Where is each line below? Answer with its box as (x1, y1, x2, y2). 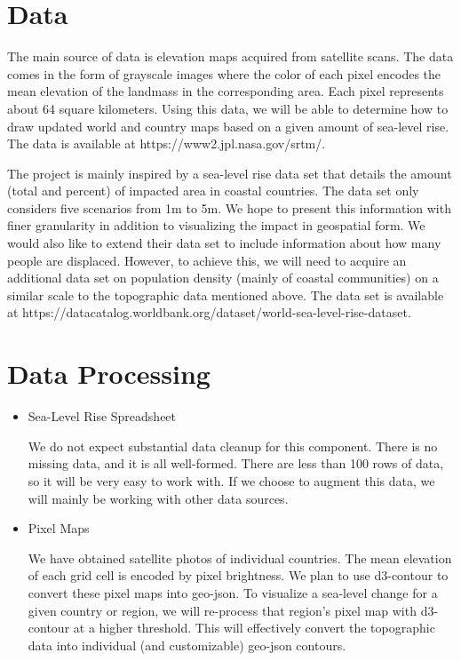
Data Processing (7, 355, 211, 392)
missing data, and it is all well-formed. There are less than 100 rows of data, (28, 454, 444, 473)
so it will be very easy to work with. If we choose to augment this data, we (28, 471, 435, 490)
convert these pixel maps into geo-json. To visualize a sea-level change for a (28, 583, 438, 601)
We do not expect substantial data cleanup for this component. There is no (28, 436, 438, 455)
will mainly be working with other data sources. (28, 489, 289, 507)
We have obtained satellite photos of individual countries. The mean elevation (28, 548, 452, 567)
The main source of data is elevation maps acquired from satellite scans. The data (7, 47, 454, 66)
